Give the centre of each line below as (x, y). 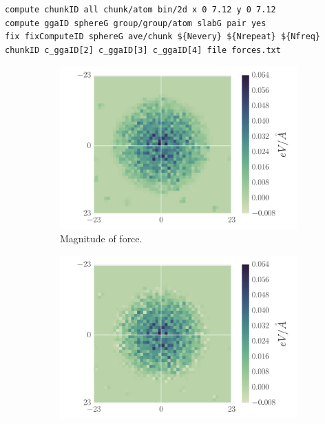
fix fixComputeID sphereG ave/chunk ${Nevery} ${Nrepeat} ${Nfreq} (163, 37)
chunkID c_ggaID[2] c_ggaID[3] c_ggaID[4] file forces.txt (143, 50)
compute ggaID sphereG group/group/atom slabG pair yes (136, 23)
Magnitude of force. (101, 238)
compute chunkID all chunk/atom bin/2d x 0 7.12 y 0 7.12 (140, 10)
